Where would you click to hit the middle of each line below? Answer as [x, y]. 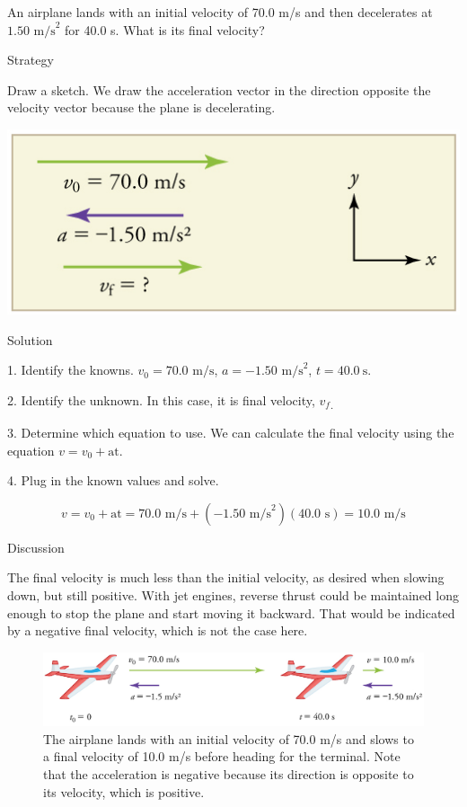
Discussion [36, 547]
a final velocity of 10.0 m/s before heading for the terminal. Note [222, 756]
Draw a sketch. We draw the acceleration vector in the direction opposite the [219, 89]
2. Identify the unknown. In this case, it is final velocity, [161, 399]
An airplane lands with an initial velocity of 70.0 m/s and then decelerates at [220, 12]
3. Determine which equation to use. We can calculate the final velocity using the [231, 432]
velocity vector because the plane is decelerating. [141, 107]
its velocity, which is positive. [124, 791]
